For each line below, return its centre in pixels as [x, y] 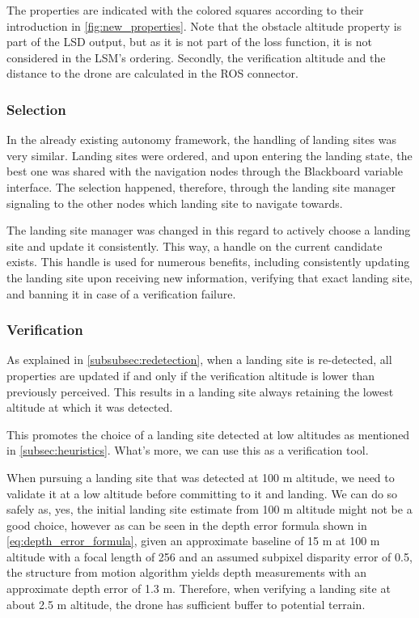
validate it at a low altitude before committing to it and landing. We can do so [202, 493]
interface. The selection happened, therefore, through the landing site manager [201, 186]
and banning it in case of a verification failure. [121, 293]
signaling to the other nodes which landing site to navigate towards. [175, 203]
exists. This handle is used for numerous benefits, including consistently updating [208, 262]
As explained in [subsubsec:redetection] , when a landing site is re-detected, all [199, 360]
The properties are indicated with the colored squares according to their [185, 10]
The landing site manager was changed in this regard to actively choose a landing [209, 230]
